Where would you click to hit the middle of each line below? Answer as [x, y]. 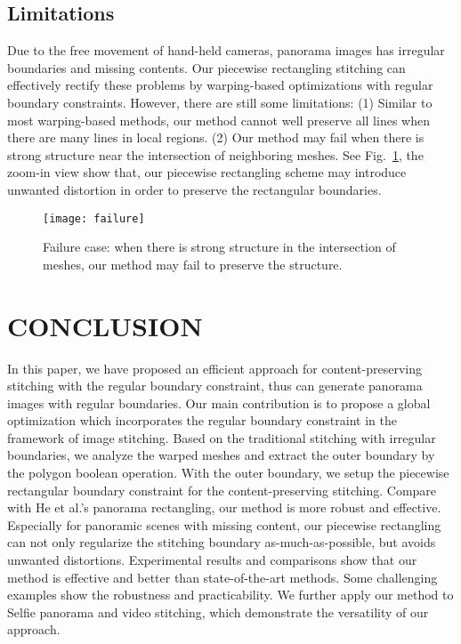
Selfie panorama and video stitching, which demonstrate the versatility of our [218, 612]
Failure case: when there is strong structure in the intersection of [219, 247]
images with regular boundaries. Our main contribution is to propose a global [219, 402]
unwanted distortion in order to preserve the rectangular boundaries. [194, 189]
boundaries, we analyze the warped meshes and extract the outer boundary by [221, 455]
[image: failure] [94, 218]
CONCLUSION [105, 325]
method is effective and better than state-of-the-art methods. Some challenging [222, 577]
